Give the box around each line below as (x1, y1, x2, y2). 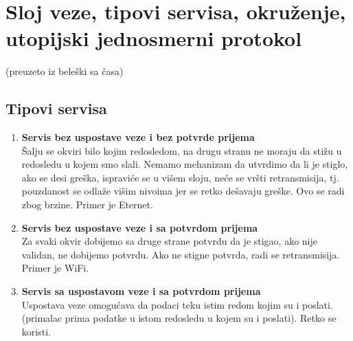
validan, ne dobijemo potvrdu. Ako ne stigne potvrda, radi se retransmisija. (21, 247, 340, 261)
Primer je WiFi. (21, 261, 89, 275)
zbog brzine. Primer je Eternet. (21, 197, 153, 212)
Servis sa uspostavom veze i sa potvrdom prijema (21, 284, 261, 298)
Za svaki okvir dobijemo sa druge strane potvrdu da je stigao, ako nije (21, 234, 318, 248)
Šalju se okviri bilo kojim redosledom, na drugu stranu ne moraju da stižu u (21, 143, 342, 157)
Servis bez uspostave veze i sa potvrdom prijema (21, 220, 258, 234)
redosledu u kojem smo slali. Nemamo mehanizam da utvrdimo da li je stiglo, (21, 157, 348, 171)
